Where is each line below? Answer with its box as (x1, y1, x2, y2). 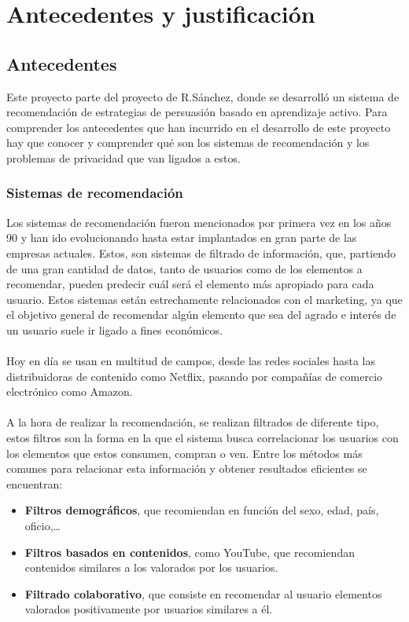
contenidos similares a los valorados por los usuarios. (24, 559, 278, 576)
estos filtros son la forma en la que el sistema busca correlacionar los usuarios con (6, 430, 399, 446)
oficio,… (24, 518, 61, 534)
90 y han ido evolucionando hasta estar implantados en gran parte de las (6, 229, 357, 246)
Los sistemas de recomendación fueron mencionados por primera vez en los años (6, 214, 392, 230)
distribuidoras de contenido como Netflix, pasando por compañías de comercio (6, 368, 383, 384)
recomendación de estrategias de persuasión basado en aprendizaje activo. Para (6, 104, 388, 120)
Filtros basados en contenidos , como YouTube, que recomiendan (24, 543, 355, 560)
